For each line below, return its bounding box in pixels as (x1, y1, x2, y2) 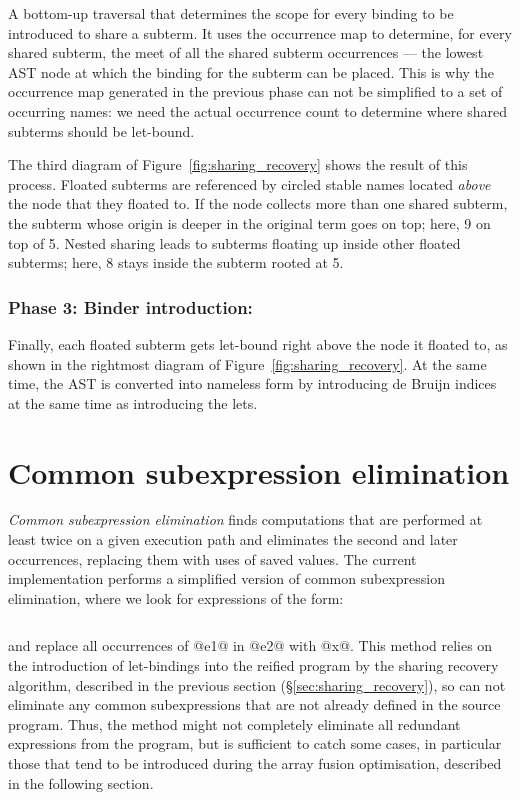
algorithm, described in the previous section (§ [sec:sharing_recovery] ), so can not (8, 674, 506, 695)
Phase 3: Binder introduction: (8, 294, 253, 319)
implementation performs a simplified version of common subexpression (8, 568, 445, 589)
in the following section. (8, 772, 154, 793)
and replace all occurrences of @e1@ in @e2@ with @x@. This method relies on (8, 635, 493, 656)
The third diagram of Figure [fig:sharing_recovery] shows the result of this (8, 154, 468, 175)
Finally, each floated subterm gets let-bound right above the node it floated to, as (8, 333, 508, 354)
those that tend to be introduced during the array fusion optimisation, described (8, 752, 502, 773)
